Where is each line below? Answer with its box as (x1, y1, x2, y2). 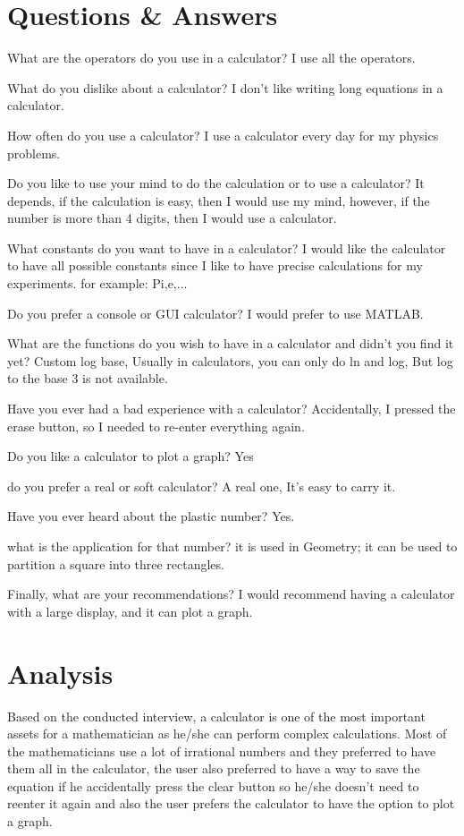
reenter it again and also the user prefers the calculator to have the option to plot (7, 794, 455, 813)
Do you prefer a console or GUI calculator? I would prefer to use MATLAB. (7, 303, 424, 322)
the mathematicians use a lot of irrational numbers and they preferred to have (7, 741, 436, 760)
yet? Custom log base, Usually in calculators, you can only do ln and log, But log (7, 351, 453, 370)
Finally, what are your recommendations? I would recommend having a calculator (7, 584, 455, 603)
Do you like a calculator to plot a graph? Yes (7, 447, 254, 465)
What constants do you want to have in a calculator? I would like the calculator (7, 238, 446, 257)
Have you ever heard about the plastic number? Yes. (7, 507, 295, 525)
